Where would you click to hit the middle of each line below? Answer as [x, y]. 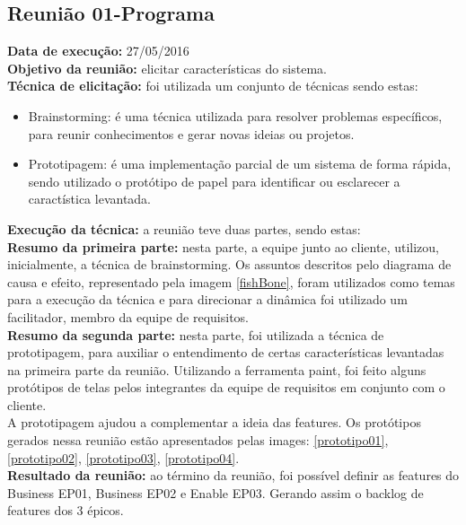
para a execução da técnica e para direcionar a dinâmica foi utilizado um [207, 299]
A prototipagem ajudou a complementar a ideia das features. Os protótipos [214, 422]
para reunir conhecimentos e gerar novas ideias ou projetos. [191, 133]
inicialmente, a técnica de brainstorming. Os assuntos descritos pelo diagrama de [229, 264]
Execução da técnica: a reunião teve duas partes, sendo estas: [184, 228]
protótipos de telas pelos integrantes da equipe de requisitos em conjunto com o [226, 387]
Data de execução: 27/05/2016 [98, 51]
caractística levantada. [90, 199]
